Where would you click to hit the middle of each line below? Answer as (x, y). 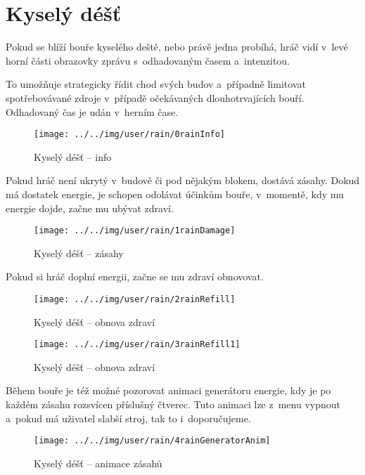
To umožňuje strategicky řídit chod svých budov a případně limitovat (156, 84)
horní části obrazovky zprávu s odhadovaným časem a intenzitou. (148, 60)
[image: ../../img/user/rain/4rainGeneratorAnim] (152, 441)
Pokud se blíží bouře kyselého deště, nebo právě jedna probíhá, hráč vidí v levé (177, 47)
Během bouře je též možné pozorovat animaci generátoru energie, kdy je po (168, 390)
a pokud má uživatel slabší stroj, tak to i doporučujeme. (128, 418)
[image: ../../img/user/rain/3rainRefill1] (137, 345)
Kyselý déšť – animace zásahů (98, 463)
